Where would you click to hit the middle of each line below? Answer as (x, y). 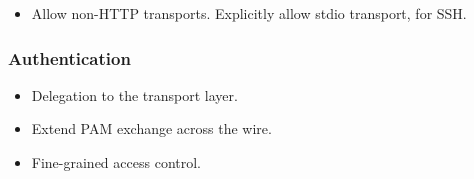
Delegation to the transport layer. (134, 94)
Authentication (69, 57)
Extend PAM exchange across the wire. (151, 128)
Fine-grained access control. (116, 162)
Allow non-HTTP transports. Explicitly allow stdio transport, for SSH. (249, 13)
